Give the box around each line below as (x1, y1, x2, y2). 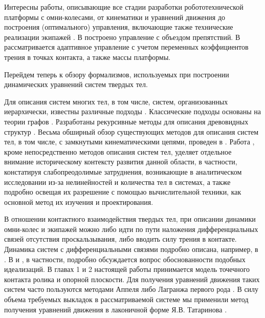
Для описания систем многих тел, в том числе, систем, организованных (4, 96, 228, 107)
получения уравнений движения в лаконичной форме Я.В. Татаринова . (4, 304, 227, 314)
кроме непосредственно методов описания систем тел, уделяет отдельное (4, 146, 232, 157)
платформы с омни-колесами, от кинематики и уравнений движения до (4, 11, 226, 22)
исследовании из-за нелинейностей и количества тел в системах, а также (4, 176, 231, 187)
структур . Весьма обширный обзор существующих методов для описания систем (4, 126, 259, 137)
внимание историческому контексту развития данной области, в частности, (4, 156, 237, 167)
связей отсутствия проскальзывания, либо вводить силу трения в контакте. (4, 234, 237, 244)
